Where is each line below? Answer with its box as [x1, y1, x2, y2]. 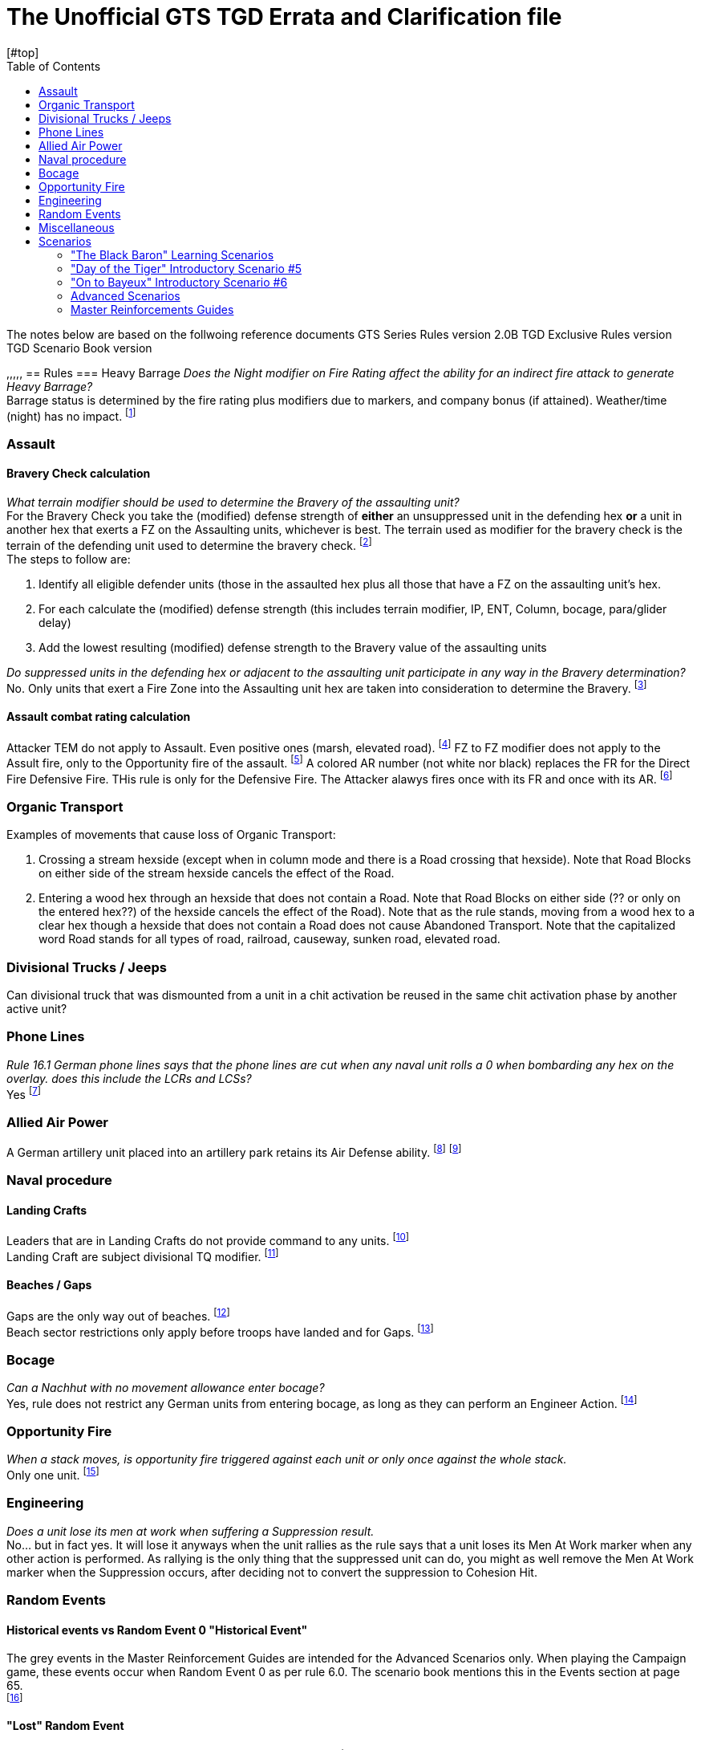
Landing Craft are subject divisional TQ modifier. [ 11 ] [6, 1247, 279, 1264]
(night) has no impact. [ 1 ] [6, 406, 136, 423]
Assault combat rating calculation [6, 709, 191, 723]
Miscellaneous [38, 220, 115, 234]
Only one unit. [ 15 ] [6, 1466, 99, 1483]
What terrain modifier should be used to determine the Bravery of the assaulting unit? [6, 495, 460, 509]
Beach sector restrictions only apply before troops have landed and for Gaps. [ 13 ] [6, 1322, 434, 1339]
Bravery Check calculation [6, 466, 151, 481]
